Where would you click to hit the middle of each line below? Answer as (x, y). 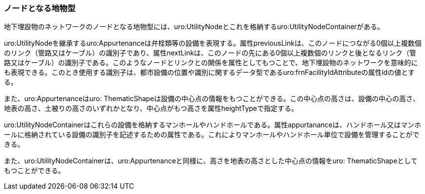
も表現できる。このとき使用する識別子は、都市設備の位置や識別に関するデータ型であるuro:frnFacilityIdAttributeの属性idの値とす (209, 72)
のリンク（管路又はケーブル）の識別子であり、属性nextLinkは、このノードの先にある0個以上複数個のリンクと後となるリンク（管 (210, 53)
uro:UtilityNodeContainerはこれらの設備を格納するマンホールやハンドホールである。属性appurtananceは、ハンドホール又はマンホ (213, 125)
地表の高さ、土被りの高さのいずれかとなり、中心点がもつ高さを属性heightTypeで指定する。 (151, 108)
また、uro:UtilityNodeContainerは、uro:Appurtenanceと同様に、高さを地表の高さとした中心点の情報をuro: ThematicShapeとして (211, 161)
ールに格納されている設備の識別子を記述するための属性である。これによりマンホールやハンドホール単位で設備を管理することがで (212, 135)
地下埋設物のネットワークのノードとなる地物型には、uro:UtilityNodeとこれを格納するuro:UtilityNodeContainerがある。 (194, 27)
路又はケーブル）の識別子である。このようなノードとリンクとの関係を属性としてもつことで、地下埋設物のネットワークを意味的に (211, 63)
